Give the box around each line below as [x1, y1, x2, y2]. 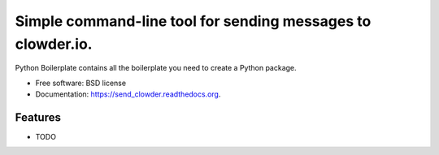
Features [15, 110, 61, 124]
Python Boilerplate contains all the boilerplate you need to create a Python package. [15, 63, 297, 73]
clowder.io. [15, 35, 93, 53]
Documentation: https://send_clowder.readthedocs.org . [35, 89, 221, 99]
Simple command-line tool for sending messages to [15, 12, 372, 30]
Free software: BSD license [35, 78, 126, 88]
